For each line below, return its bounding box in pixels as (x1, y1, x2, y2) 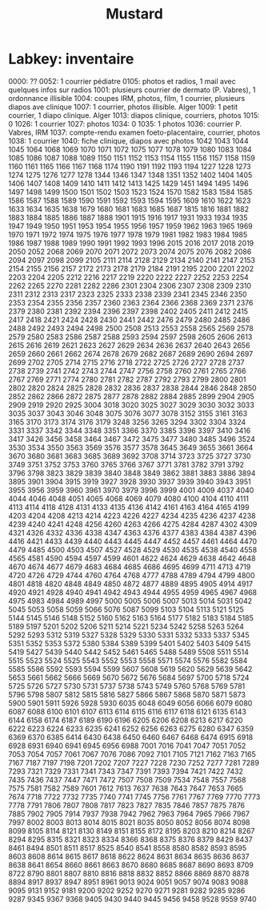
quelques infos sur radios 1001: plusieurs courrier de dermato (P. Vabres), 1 (8, 85, 256, 95)
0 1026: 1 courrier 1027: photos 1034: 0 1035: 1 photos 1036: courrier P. (8, 119, 242, 128)
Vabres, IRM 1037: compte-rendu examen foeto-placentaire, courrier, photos (8, 127, 261, 137)
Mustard (105, 5, 164, 23)
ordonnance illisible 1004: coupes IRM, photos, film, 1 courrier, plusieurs (8, 93, 246, 103)
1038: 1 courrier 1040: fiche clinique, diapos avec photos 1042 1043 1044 (8, 135, 250, 145)
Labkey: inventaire (8, 50, 134, 68)
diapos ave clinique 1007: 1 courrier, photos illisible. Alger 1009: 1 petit (8, 102, 238, 111)
